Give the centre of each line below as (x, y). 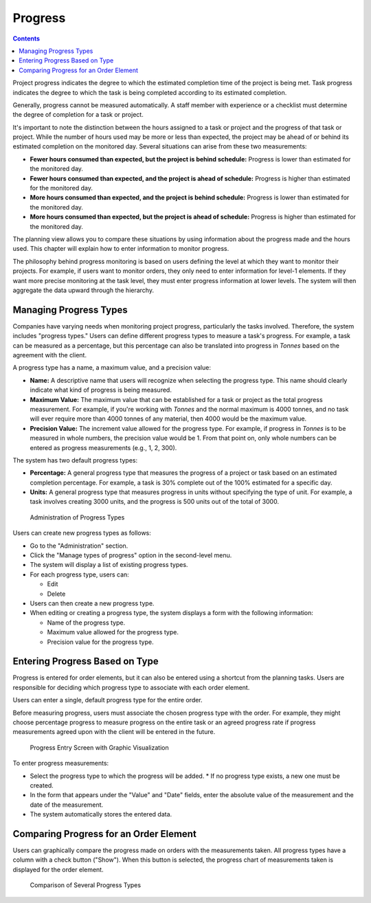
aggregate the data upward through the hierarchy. (83, 290)
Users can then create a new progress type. (92, 603)
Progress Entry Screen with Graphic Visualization (99, 747)
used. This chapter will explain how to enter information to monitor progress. (121, 249)
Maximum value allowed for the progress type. (113, 632)
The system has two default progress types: (75, 460)
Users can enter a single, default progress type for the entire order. (108, 700)
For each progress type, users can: (80, 575)
